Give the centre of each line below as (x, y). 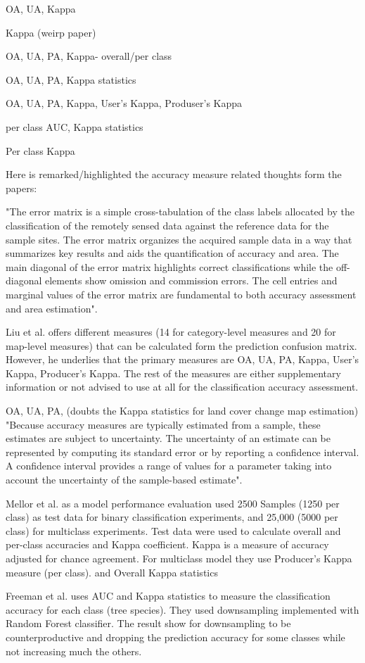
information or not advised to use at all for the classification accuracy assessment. (182, 387)
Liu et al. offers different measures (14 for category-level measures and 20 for (171, 332)
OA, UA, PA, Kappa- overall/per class (89, 56)
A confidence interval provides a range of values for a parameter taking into (169, 466)
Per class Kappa (40, 150)
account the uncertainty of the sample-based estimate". (124, 480)
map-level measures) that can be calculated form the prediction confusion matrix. (181, 345)
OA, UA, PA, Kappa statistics (71, 79)
